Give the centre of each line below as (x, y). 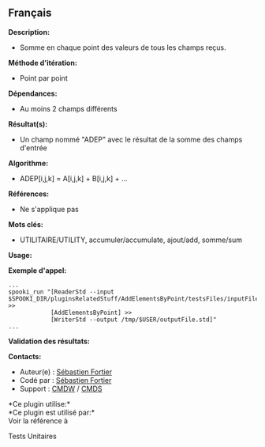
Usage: (21, 255)
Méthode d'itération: (43, 63)
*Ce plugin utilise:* (39, 403)
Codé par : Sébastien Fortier (65, 380)
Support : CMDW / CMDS (61, 388)
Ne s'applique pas (49, 209)
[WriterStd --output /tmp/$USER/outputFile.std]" (133, 320)
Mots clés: (26, 224)
